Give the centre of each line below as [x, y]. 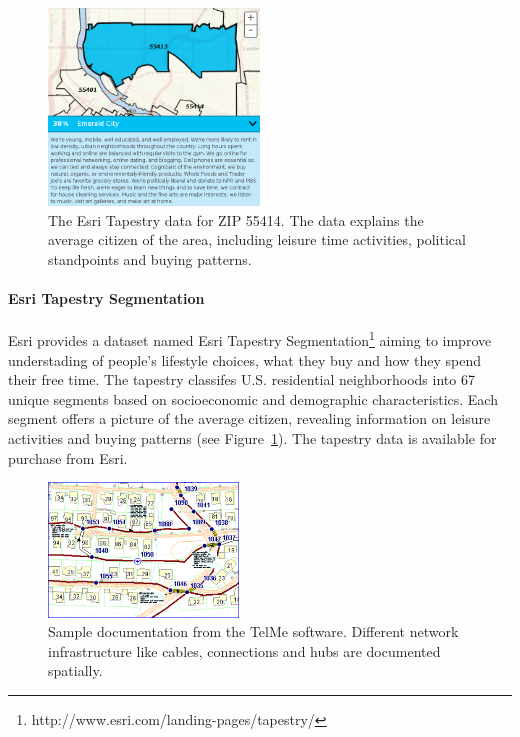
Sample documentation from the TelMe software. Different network [253, 631]
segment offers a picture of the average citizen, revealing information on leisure [249, 418]
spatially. [75, 670]
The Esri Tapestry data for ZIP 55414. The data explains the [236, 219]
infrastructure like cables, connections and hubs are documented [244, 650]
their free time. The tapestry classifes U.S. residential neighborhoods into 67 [241, 379]
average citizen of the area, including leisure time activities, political [257, 239]
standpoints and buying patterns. [150, 259]
